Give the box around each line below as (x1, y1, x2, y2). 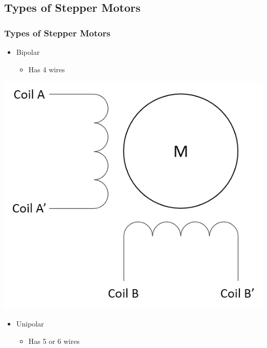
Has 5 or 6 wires (28, 335, 80, 346)
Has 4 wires (28, 64, 65, 74)
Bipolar (16, 47, 40, 57)
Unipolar (16, 318, 44, 329)
